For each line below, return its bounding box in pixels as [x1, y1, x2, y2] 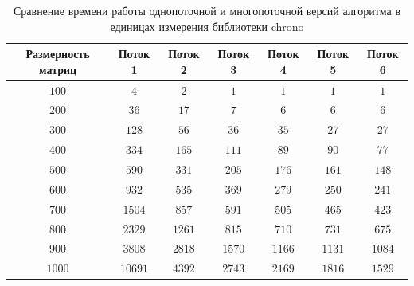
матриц [39, 61, 77, 77]
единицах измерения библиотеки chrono [110, 18, 304, 34]
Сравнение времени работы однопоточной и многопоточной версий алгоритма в [13, 2, 401, 18]
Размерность [25, 45, 90, 62]
